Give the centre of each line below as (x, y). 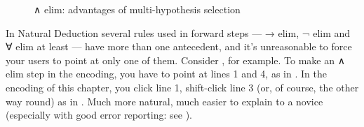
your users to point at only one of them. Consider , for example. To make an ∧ (175, 60)
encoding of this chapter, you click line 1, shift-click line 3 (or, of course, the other (182, 87)
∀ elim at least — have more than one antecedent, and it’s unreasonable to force (179, 46)
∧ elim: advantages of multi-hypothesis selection (137, 9)
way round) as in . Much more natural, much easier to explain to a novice (164, 101)
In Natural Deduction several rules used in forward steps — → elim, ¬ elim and (178, 32)
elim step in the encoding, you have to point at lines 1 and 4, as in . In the (166, 74)
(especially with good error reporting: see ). (99, 115)
